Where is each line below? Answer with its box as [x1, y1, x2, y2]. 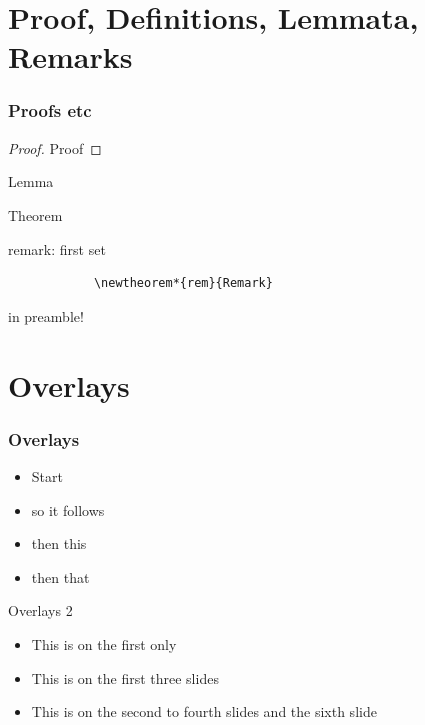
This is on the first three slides [31, 667, 219, 688]
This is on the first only [31, 633, 177, 654]
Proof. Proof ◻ [8, 137, 102, 158]
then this [31, 533, 87, 554]
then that [31, 566, 90, 587]
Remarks [8, 36, 133, 77]
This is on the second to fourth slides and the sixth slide [31, 701, 377, 722]
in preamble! [8, 305, 84, 326]
